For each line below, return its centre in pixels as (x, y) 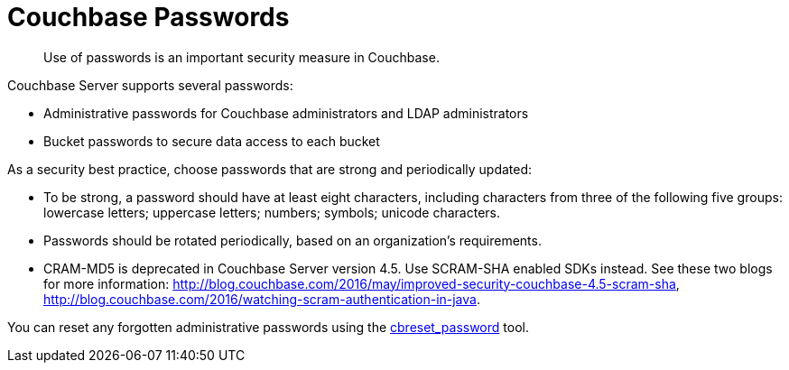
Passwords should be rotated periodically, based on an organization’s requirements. (292, 240)
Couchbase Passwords (149, 17)
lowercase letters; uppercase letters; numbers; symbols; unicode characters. (272, 212)
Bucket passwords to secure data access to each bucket (212, 141)
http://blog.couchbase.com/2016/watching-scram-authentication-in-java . (262, 299)
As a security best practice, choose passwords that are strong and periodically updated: (270, 169)
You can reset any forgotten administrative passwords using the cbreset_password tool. (268, 327)
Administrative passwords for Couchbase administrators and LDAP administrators (286, 113)
